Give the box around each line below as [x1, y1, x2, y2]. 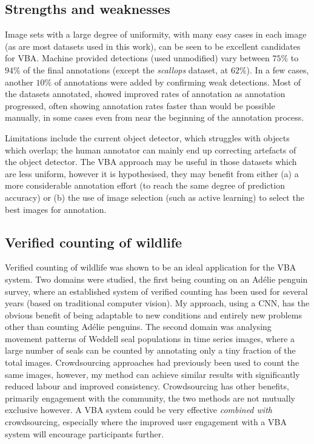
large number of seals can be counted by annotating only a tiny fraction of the [5, 344, 296, 357]
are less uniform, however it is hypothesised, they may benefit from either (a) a [5, 167, 299, 180]
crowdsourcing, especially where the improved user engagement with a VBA [5, 415, 287, 428]
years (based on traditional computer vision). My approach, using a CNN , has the [5, 297, 310, 309]
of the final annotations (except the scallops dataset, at [23, 63, 229, 76]
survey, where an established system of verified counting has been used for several [5, 284, 308, 297]
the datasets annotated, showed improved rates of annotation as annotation [5, 87, 286, 100]
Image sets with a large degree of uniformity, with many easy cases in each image [5, 28, 307, 41]
